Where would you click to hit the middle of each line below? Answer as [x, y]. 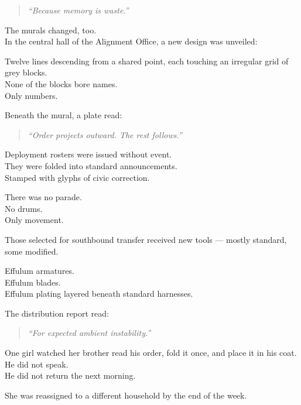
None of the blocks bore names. [61, 83]
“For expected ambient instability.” [89, 333]
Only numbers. [31, 95]
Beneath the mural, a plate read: [64, 115]
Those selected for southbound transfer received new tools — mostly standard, [146, 239]
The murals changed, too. [51, 30]
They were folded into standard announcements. [91, 165]
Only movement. [34, 220]
